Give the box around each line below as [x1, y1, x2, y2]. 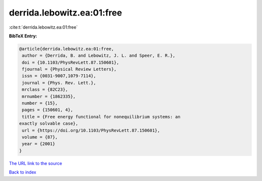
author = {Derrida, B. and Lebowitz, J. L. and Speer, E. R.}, [22, 53, 176, 58]
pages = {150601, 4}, [22, 107, 73, 113]
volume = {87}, [22, 134, 58, 140]
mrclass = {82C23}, [22, 87, 68, 92]
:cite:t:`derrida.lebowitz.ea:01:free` [9, 24, 78, 30]
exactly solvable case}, [19, 121, 79, 126]
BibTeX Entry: [9, 33, 37, 39]
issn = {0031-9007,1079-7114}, [22, 73, 97, 79]
